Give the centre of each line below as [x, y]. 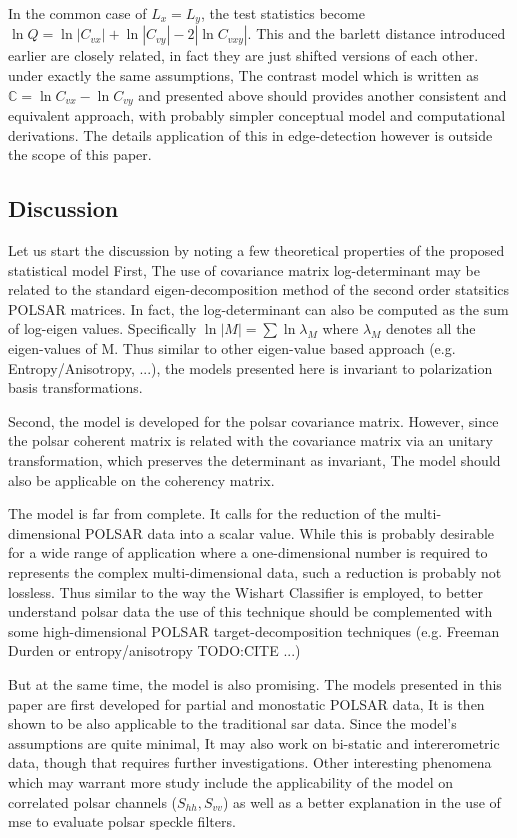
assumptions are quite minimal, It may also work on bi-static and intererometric [254, 742]
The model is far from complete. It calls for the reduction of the [204, 513]
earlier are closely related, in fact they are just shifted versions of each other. [243, 55]
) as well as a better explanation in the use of [361, 801]
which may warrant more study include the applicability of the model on [231, 781]
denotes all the [431, 328]
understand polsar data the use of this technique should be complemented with [250, 611]
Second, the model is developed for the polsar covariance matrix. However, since [253, 420]
